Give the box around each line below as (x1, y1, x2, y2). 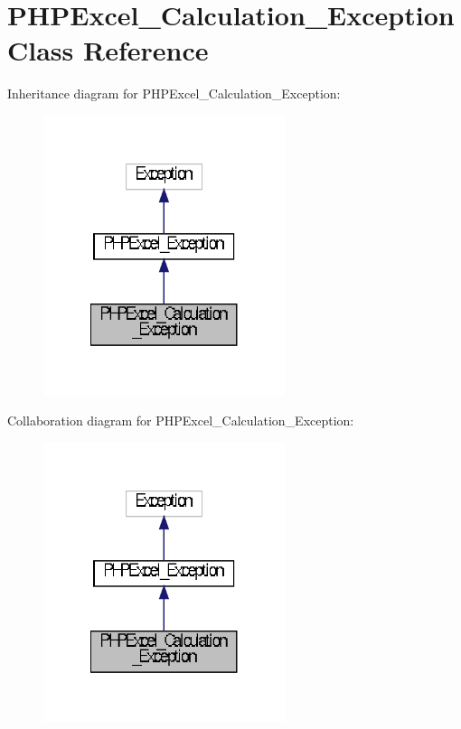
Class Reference (7, 32, 209, 69)
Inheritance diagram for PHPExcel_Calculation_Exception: (7, 84, 341, 103)
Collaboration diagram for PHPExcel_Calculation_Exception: (7, 411, 354, 429)
